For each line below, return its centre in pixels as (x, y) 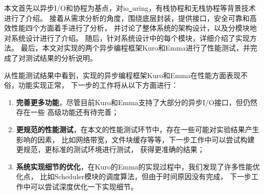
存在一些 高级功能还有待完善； (67, 112)
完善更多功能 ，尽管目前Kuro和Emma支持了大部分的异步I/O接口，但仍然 (137, 102)
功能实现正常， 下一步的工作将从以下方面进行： (98, 85)
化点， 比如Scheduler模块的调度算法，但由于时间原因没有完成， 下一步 (134, 176)
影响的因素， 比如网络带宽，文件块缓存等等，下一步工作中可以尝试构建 (135, 139)
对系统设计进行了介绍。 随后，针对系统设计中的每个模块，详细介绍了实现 (127, 38)
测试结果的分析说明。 (61, 57)
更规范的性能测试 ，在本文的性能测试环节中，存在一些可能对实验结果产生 (138, 129)
